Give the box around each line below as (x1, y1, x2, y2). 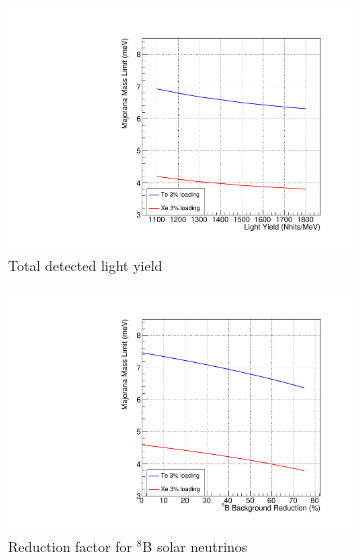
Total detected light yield (8, 254, 163, 275)
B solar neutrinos (142, 536, 248, 556)
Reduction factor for (8, 536, 132, 556)
